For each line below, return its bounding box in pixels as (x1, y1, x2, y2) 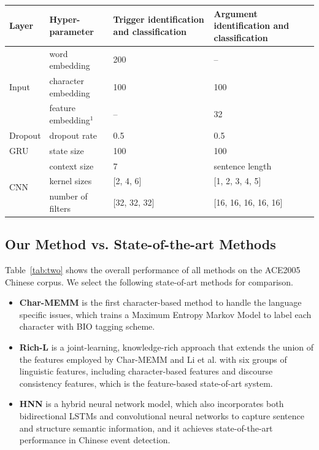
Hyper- (49, 13, 80, 26)
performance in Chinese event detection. (19, 433, 171, 446)
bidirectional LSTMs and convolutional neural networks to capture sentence (19, 409, 304, 422)
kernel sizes (49, 174, 92, 187)
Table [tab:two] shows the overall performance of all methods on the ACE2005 (5, 263, 301, 276)
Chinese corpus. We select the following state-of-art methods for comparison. (5, 275, 293, 288)
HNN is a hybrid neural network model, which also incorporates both (19, 397, 284, 410)
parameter (49, 25, 94, 37)
